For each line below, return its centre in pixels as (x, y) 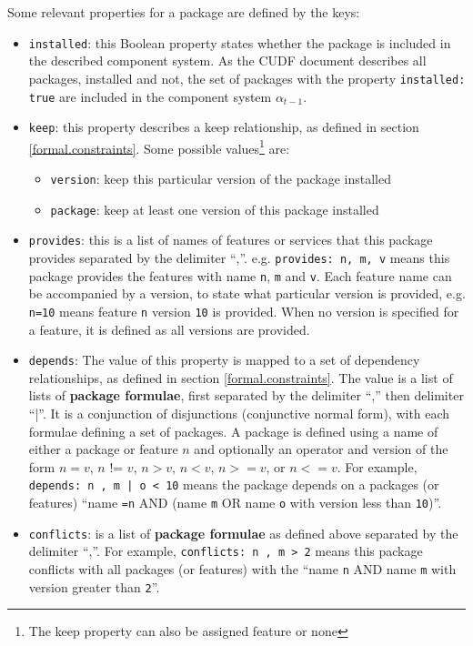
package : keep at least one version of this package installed (215, 209)
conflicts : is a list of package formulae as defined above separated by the (243, 533)
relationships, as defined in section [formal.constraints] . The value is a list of (241, 377)
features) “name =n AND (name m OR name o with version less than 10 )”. (235, 503)
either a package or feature (103, 449)
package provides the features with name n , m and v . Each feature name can (240, 275)
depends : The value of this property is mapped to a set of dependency (224, 360)
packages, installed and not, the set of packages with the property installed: (247, 78)
